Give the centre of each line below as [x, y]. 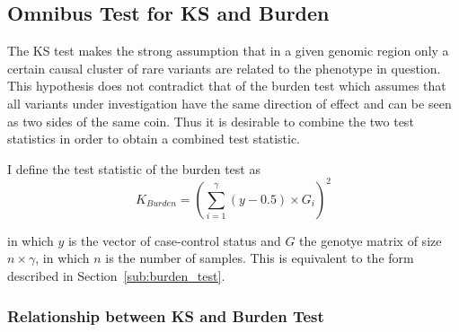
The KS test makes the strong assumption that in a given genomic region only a [228, 51]
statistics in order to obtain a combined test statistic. [154, 139]
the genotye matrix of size [371, 240]
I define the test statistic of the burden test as [134, 168]
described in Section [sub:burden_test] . [116, 276]
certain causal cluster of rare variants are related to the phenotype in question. [224, 68]
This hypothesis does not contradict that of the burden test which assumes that [227, 86]
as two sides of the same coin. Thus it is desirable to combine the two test [211, 121]
